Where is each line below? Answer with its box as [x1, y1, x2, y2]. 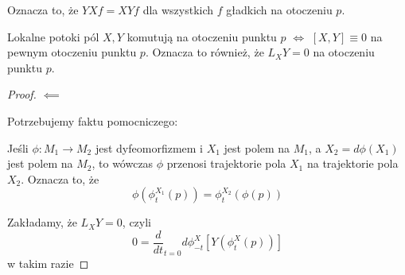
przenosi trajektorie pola [166, 155, 286, 172]
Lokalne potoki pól [7, 28, 99, 45]
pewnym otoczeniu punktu [7, 44, 137, 60]
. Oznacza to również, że [145, 44, 264, 60]
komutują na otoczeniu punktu [127, 28, 277, 45]
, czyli [122, 214, 152, 230]
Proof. [7, 86, 37, 103]
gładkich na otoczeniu [226, 2, 333, 17]
